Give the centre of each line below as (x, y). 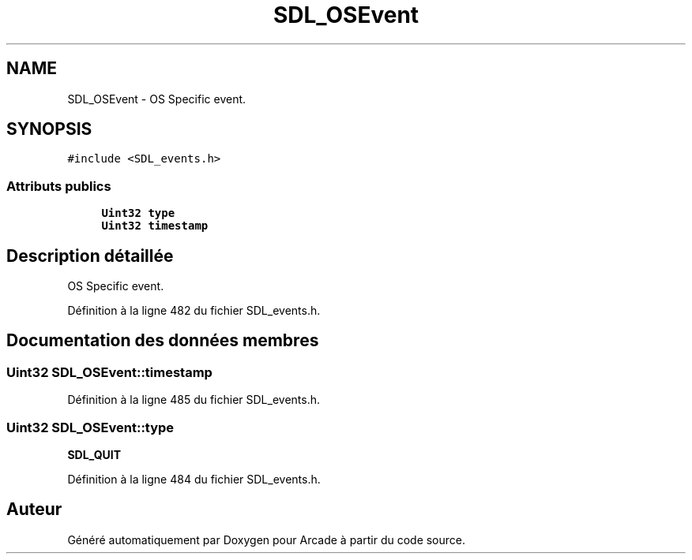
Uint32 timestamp (155, 226)
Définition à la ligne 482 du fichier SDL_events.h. (194, 311)
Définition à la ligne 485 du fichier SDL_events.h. (194, 400)
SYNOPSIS (49, 129)
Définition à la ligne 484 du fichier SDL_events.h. (194, 479)
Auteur (34, 510)
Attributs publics (59, 186)
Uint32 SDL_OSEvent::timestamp (109, 372)
